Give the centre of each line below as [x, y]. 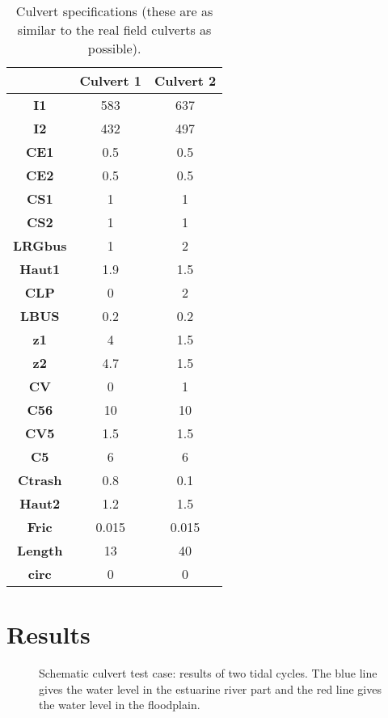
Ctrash [40, 480]
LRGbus [40, 245]
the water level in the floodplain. [120, 705]
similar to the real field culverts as [114, 30]
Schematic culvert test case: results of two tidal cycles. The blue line [208, 673]
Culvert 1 [110, 80]
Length [40, 550]
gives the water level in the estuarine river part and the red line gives [210, 688]
